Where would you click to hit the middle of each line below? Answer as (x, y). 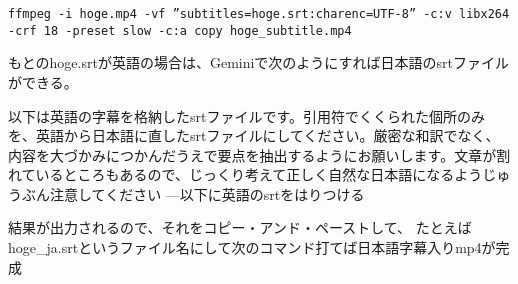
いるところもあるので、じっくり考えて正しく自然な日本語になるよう (259, 174)
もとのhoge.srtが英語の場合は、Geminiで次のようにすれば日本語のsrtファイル (258, 62)
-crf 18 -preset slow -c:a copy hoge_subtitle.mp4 (180, 30)
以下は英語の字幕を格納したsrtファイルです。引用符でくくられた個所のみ (247, 115)
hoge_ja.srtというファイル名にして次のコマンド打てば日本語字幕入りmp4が (252, 247)
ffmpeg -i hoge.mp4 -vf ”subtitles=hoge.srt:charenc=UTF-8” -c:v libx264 (259, 14)
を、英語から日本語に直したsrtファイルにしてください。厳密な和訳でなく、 (254, 135)
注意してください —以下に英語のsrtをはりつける (207, 193)
